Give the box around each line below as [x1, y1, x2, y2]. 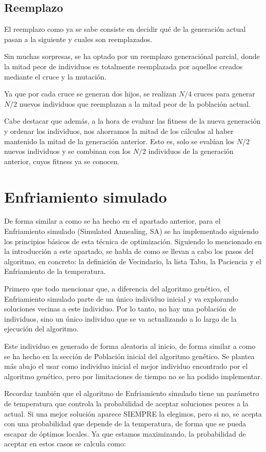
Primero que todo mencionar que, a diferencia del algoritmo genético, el [4, 283, 230, 294]
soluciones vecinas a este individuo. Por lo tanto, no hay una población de [4, 303, 236, 314]
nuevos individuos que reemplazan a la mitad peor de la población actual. [19, 98, 251, 109]
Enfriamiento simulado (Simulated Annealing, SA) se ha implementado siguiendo [4, 226, 259, 237]
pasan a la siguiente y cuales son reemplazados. [4, 33, 152, 44]
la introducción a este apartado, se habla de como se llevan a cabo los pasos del [4, 246, 254, 257]
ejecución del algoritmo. [4, 323, 79, 334]
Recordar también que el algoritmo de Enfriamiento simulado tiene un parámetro [4, 388, 259, 399]
